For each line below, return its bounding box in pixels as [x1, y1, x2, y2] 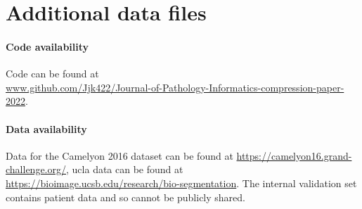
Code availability [6, 39, 89, 53]
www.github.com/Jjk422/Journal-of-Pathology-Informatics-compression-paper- [6, 80, 344, 94]
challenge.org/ [6, 162, 66, 177]
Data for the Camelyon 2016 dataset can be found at [6, 148, 233, 163]
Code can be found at [6, 66, 99, 81]
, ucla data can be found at [66, 162, 183, 177]
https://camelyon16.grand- [236, 148, 352, 163]
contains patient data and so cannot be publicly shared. [6, 189, 245, 204]
